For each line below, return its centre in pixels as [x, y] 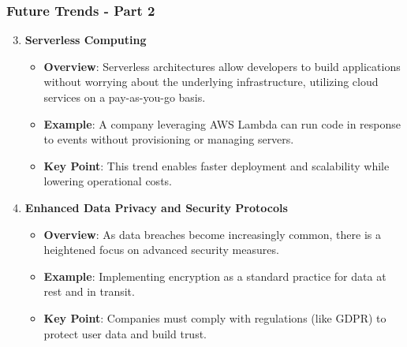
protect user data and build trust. [125, 333]
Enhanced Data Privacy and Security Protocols [156, 207]
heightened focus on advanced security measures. [161, 250]
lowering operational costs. [108, 181]
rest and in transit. [89, 291]
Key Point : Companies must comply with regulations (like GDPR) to [215, 317]
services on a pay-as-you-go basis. [125, 97]
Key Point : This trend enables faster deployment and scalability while [217, 165]
